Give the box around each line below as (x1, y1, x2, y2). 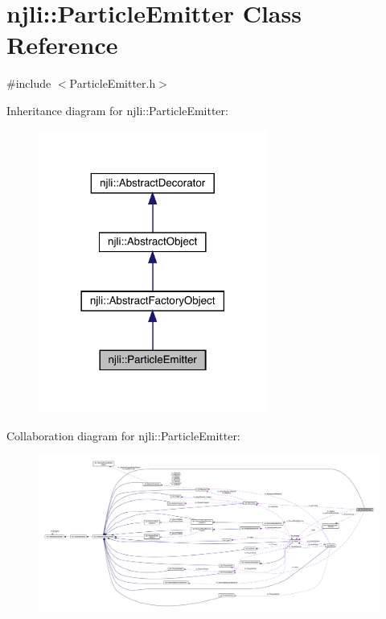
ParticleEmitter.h (69, 75, 156, 92)
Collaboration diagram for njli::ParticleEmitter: (6, 427, 240, 444)
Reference (6, 28, 118, 61)
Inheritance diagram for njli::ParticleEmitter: (6, 101, 228, 118)
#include (6, 75, 51, 92)
